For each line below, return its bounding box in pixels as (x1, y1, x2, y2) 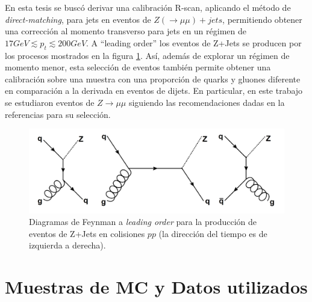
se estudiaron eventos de (5, 96, 95, 108)
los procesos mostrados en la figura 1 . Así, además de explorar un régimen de (5, 49, 290, 61)
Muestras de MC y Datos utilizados (5, 274, 308, 299)
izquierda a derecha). (29, 239, 106, 251)
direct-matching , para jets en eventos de (5, 13, 151, 25)
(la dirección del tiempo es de (158, 227, 267, 239)
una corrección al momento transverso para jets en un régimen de (5, 25, 246, 37)
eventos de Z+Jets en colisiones (29, 227, 145, 239)
